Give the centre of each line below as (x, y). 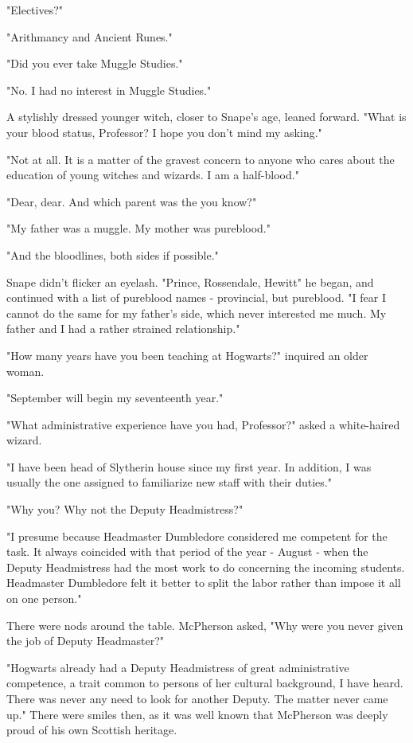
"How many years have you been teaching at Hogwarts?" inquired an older (187, 355)
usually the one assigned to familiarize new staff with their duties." (169, 482)
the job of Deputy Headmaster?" (86, 641)
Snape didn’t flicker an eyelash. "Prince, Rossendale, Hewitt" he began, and (190, 282)
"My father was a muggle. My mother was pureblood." (138, 228)
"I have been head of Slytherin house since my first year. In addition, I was (189, 466)
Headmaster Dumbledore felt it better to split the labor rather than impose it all (204, 583)
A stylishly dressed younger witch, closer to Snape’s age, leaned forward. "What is (206, 117)
